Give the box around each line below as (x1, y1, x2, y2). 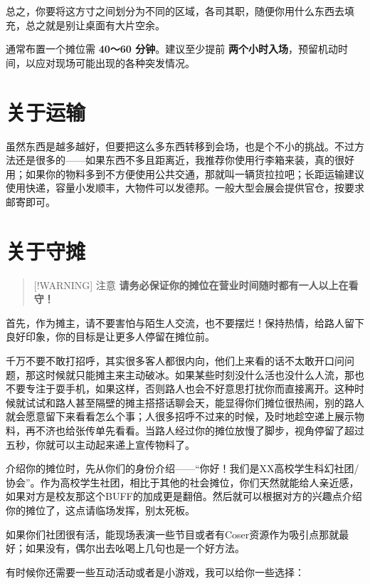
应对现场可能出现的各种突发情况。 (35, 55, 195, 70)
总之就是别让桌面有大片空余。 (25, 17, 165, 32)
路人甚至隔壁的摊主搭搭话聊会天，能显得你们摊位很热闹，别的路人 (55, 395, 364, 410)
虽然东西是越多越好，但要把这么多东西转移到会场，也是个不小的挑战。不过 (6, 138, 354, 153)
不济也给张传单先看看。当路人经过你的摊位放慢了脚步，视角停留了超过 (35, 422, 364, 437)
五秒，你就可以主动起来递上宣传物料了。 (6, 437, 195, 452)
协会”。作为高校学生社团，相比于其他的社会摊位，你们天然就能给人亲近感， (6, 474, 359, 489)
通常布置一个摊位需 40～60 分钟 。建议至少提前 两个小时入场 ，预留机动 (6, 41, 338, 56)
